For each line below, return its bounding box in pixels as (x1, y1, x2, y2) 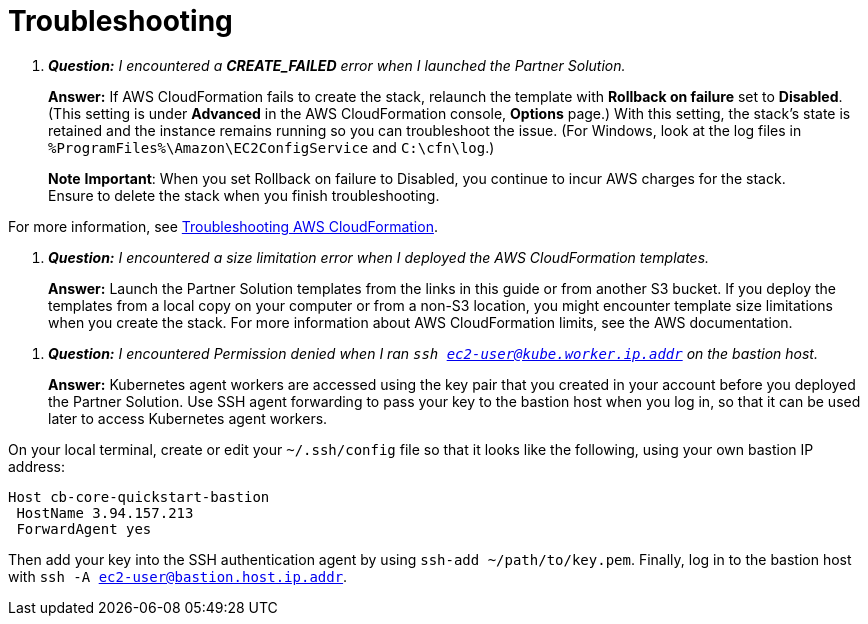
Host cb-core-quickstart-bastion (8, 488, 270, 505)
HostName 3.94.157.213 (16, 504, 194, 521)
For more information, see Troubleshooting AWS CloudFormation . (8, 217, 438, 235)
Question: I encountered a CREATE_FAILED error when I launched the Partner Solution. (48, 56, 626, 74)
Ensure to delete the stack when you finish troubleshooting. (48, 186, 440, 204)
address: (8, 457, 66, 475)
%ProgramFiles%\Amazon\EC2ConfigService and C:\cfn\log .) (48, 138, 495, 156)
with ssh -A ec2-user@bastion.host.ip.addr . (8, 567, 348, 585)
